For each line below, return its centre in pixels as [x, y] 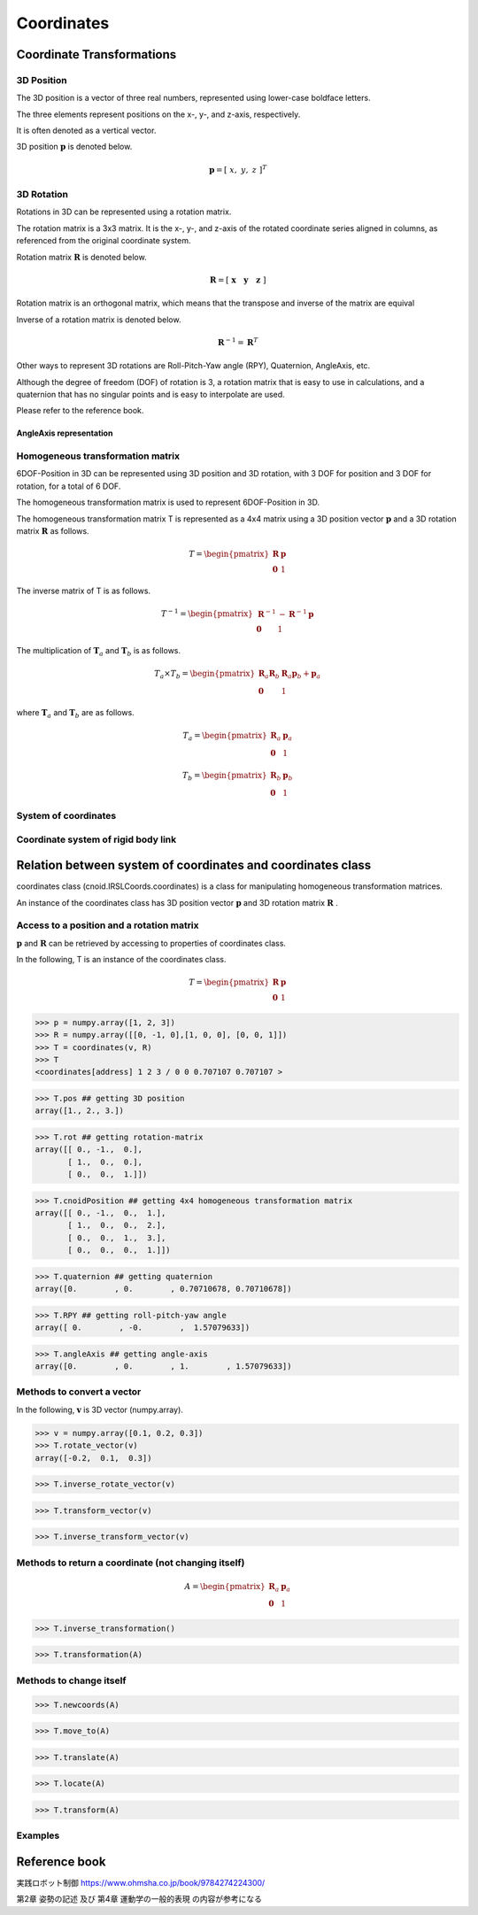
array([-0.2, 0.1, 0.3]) [93, 1458]
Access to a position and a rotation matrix [108, 925]
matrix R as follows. [53, 531]
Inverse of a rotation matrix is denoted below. [99, 320]
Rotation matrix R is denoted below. [81, 257]
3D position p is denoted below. [74, 147]
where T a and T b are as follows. [75, 713]
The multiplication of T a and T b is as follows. [99, 652]
